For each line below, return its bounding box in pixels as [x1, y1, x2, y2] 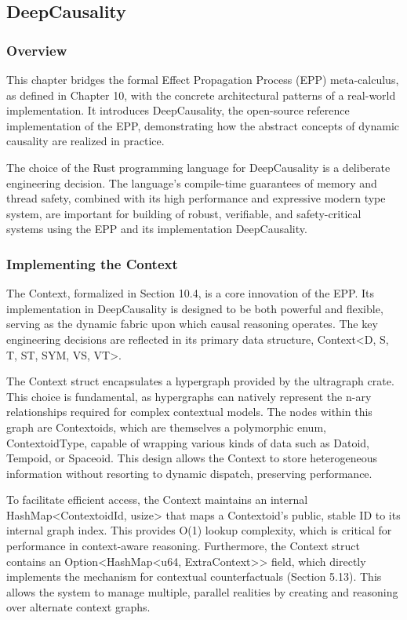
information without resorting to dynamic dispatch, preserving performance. [6, 465, 372, 481]
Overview [6, 40, 67, 60]
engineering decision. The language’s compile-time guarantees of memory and [6, 174, 377, 191]
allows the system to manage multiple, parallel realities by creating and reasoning [6, 583, 398, 600]
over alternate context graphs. [6, 599, 151, 615]
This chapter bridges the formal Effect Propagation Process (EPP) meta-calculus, [6, 71, 399, 87]
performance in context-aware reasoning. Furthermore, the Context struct [6, 538, 360, 554]
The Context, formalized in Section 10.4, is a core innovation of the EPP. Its [6, 285, 375, 301]
